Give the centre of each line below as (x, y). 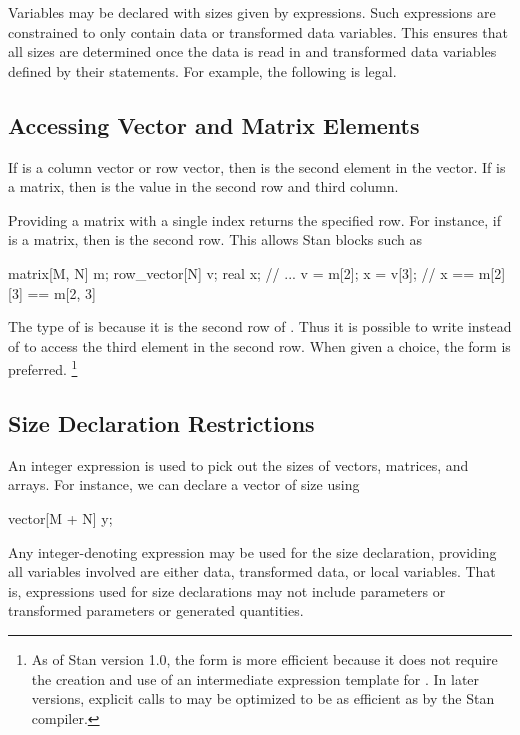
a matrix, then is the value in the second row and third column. (203, 186)
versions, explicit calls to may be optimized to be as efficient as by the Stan (263, 698)
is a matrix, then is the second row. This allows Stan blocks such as (215, 239)
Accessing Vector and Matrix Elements (214, 124)
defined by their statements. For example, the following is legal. (202, 70)
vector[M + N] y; (60, 517)
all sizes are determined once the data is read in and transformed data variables (252, 51)
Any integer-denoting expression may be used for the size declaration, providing (252, 551)
